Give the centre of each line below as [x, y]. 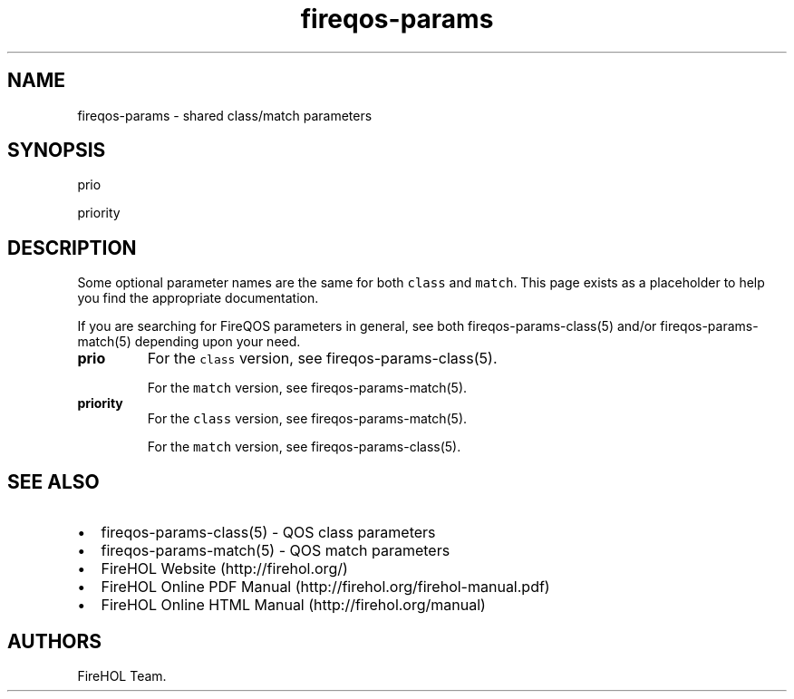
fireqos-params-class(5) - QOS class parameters [268, 533]
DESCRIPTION [72, 248]
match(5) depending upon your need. [189, 342]
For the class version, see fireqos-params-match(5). [307, 419]
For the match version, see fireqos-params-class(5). [304, 447]
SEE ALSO [53, 481]
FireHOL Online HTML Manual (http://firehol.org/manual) [293, 605]
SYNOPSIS [57, 150]
